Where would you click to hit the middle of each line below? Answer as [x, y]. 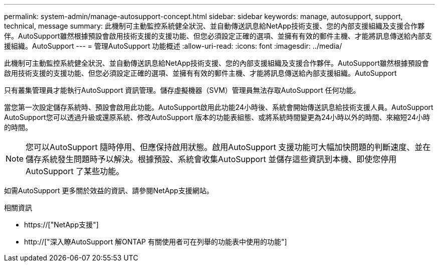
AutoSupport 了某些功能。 [75, 171]
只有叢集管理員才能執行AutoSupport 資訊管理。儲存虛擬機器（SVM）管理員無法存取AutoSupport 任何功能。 [182, 90]
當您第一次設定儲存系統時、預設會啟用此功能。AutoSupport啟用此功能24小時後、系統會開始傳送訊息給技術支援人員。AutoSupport [219, 107]
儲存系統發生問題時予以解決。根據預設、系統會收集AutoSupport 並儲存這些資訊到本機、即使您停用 [211, 159]
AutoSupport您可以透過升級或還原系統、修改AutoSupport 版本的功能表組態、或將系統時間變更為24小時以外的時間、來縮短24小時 [217, 117]
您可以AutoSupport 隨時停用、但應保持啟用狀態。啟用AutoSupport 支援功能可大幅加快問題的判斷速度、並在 [228, 147]
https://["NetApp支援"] [61, 225]
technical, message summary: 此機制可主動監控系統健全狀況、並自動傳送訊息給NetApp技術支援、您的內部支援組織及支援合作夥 [214, 26]
